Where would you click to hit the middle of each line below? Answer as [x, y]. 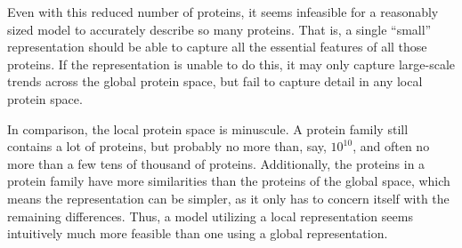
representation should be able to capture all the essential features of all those [217, 47]
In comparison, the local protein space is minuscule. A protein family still [208, 128]
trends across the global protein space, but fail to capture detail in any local [215, 81]
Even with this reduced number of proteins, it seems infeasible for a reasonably [223, 12]
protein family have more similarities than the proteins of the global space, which [229, 181]
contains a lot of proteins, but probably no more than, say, [167, 146]
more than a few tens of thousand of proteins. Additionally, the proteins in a [216, 163]
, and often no [391, 146]
